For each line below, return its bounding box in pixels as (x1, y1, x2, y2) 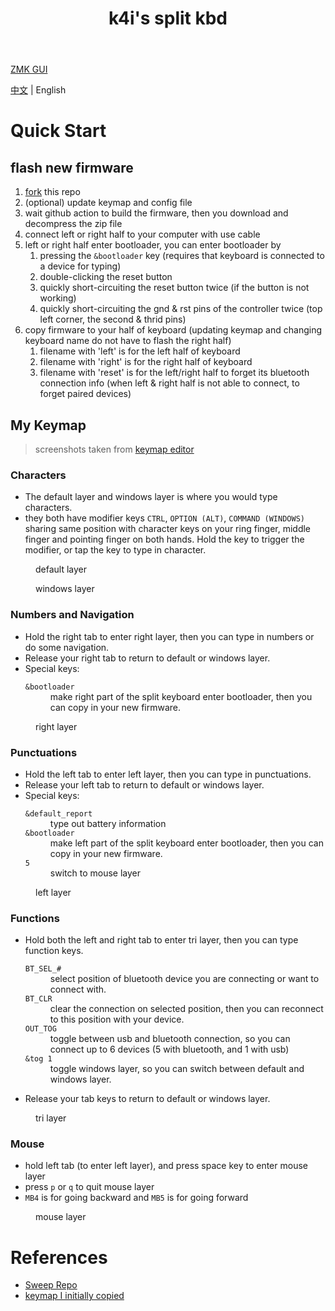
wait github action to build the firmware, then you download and (24, 207, 289, 219)
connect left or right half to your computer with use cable (24, 228, 261, 241)
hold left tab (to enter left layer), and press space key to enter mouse (24, 1160, 308, 1172)
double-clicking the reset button (39, 271, 173, 283)
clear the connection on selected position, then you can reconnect (49, 1003, 324, 1015)
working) (39, 292, 77, 304)
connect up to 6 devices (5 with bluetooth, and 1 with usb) (49, 1043, 290, 1056)
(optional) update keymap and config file (24, 197, 193, 209)
